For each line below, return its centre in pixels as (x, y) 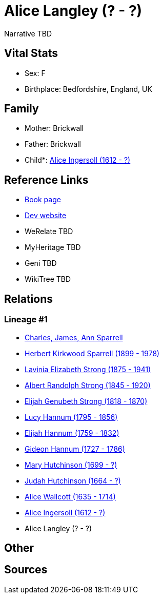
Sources (26, 570)
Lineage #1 (26, 320)
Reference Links (46, 180)
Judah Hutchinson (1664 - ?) (73, 480)
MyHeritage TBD (53, 247)
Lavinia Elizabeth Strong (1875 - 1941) (88, 369)
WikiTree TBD (48, 279)
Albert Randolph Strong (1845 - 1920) (88, 385)
